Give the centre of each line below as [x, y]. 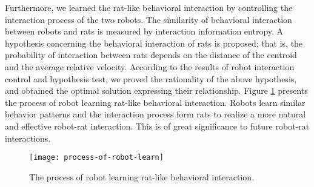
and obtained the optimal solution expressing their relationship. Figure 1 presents [156, 90]
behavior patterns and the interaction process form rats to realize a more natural [155, 114]
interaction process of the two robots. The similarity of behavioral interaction [149, 19]
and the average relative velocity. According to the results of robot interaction [150, 66]
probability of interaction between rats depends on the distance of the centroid [151, 55]
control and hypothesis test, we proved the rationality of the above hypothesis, [151, 78]
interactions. [28, 138]
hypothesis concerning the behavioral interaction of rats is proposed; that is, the [154, 43]
